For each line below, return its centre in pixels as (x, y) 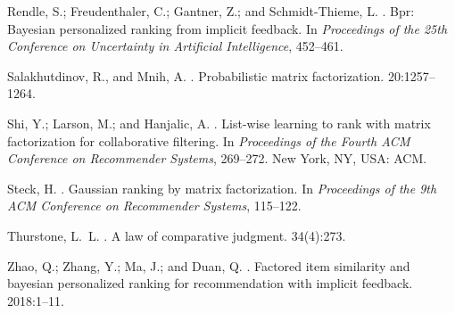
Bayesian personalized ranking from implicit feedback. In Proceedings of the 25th (227, 28)
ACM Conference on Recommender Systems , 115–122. (154, 206)
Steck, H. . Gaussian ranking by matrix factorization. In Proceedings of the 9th (222, 188)
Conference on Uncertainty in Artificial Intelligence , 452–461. (175, 46)
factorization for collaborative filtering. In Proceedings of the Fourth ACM (209, 140)
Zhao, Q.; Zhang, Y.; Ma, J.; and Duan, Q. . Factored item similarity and (209, 265)
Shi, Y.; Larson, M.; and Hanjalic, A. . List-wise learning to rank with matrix (219, 123)
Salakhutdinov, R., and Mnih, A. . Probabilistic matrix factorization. (196, 75)
